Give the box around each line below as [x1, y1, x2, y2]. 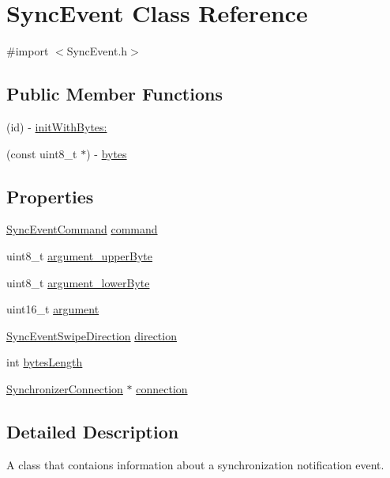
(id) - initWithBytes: [6, 118, 107, 135]
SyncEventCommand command [6, 221, 158, 237]
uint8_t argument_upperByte [6, 247, 153, 264]
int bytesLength [6, 354, 83, 370]
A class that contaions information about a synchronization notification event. [6, 456, 384, 472]
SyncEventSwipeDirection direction [6, 327, 177, 343]
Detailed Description [6, 419, 179, 443]
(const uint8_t [6, 145, 77, 161]
